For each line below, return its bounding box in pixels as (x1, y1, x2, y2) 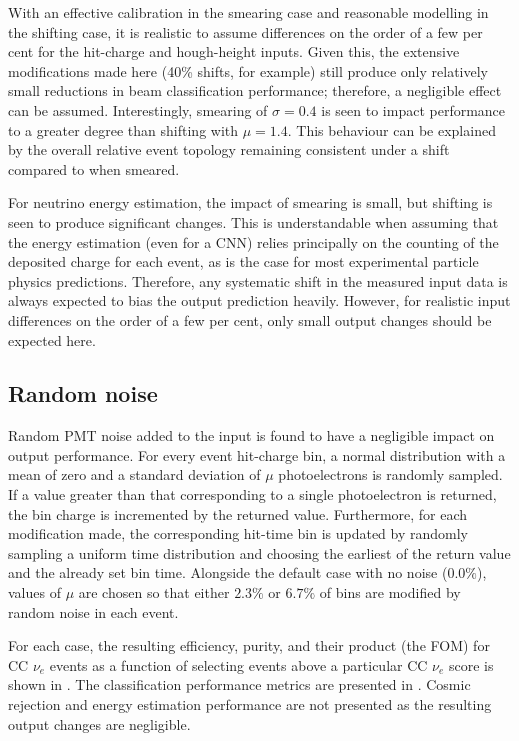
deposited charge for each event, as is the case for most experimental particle (8, 251, 479, 272)
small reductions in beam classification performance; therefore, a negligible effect (8, 80, 502, 101)
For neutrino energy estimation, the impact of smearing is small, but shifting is (8, 192, 493, 213)
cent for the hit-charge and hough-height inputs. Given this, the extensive (8, 41, 460, 62)
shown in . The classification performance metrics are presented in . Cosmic (8, 674, 471, 695)
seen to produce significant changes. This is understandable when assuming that (8, 211, 499, 232)
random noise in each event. (8, 601, 179, 622)
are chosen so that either (78, 582, 230, 603)
